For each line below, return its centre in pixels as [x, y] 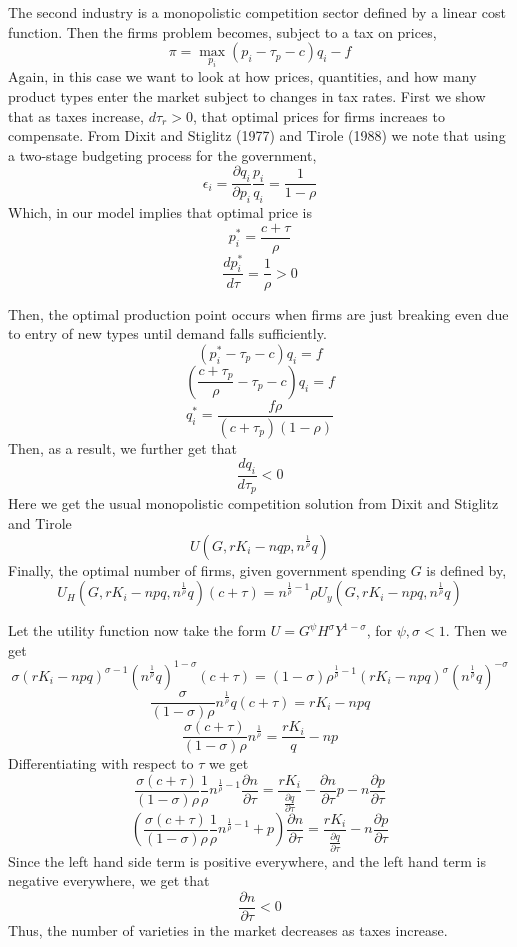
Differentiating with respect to [101, 763]
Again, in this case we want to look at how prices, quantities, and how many [242, 76]
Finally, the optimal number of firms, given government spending [207, 569]
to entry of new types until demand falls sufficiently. [167, 333]
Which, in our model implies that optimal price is [160, 211]
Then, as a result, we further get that [122, 447]
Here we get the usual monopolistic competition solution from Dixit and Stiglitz [253, 503]
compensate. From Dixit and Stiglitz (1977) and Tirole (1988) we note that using [257, 135]
